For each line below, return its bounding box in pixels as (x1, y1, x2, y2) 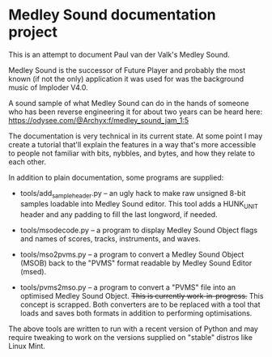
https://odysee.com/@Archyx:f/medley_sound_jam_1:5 (8, 115, 189, 125)
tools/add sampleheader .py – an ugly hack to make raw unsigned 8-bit (19, 188, 246, 200)
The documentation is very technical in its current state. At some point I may (8, 131, 263, 141)
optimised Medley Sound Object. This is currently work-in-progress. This (19, 291, 264, 300)
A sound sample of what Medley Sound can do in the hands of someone (8, 98, 249, 108)
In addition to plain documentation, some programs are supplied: (8, 172, 224, 182)
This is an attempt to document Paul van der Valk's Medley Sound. (8, 49, 231, 59)
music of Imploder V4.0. (8, 83, 89, 92)
